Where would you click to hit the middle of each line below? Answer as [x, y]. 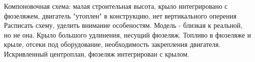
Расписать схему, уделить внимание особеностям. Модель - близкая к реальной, [123, 25]
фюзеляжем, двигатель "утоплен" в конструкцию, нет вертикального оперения [120, 15]
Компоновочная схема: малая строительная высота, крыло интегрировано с [116, 6]
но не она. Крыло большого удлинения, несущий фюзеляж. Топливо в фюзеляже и [127, 34]
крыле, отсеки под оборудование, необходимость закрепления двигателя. [112, 44]
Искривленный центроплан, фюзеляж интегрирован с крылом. [97, 53]
